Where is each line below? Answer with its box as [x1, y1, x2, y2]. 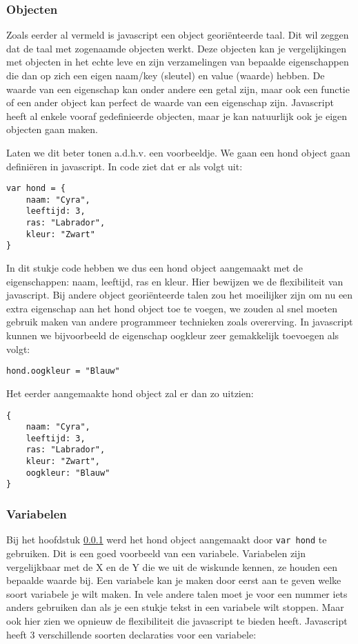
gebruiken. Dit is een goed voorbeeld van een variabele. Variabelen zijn [6, 545, 306, 560]
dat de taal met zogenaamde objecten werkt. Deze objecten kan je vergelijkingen [6, 41, 346, 55]
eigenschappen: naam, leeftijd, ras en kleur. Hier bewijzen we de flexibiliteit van [6, 274, 344, 288]
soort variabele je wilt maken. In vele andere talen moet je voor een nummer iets [6, 586, 348, 601]
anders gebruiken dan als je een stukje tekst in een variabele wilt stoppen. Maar [6, 600, 344, 614]
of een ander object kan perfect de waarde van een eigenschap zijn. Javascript [6, 95, 334, 110]
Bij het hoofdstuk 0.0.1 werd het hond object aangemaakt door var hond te [6, 532, 327, 547]
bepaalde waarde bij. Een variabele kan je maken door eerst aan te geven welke [6, 573, 341, 587]
